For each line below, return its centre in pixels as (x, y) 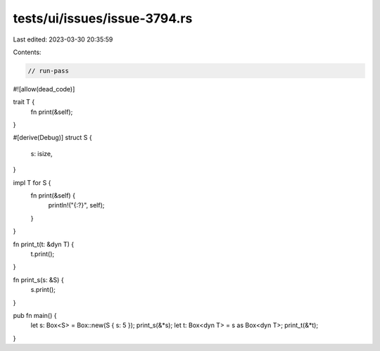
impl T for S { (32, 182)
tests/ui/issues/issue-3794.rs (103, 18)
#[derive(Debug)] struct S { (52, 138)
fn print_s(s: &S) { (38, 280)
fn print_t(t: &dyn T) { (44, 244)
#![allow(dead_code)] (44, 89)
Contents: (27, 52)
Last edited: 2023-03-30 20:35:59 (63, 39)
